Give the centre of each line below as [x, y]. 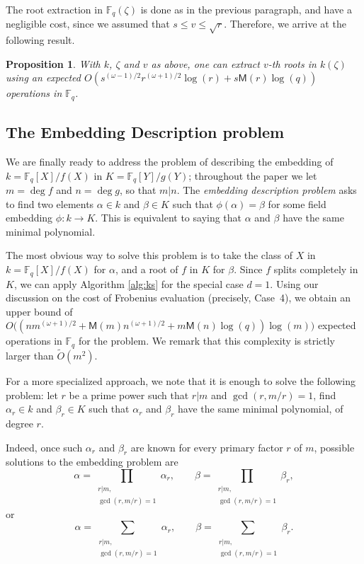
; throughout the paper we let [253, 175]
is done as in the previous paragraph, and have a [246, 9]
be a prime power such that [129, 395]
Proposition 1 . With [53, 63]
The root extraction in [54, 9]
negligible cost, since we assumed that [88, 24]
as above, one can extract [205, 63]
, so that [138, 190]
